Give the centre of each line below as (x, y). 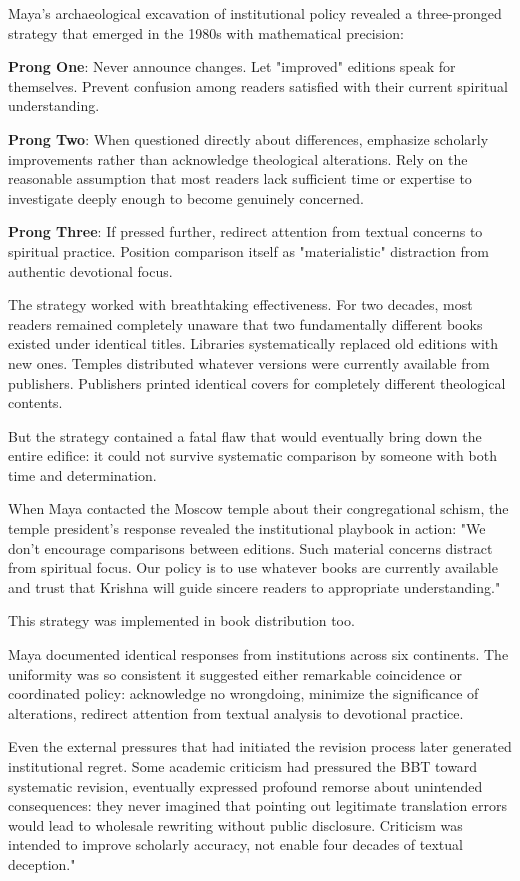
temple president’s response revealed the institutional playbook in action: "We (247, 528)
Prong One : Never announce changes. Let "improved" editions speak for (232, 66)
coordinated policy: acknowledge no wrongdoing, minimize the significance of (243, 693)
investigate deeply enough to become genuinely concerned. (186, 197)
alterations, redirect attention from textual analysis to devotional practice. (236, 712)
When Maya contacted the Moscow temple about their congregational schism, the (258, 508)
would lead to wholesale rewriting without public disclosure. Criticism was (235, 824)
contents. (35, 402)
